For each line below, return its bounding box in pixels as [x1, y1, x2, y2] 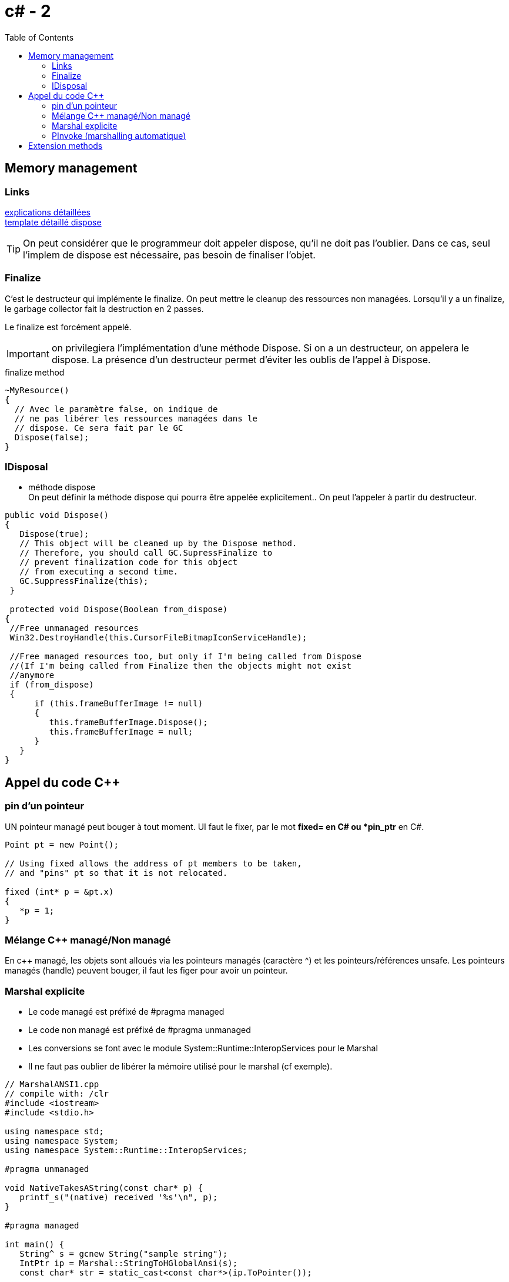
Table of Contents [5, 32, 74, 42]
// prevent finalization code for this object [19, 557, 238, 567]
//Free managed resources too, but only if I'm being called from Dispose [9, 652, 361, 662]
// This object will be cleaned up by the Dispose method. [19, 539, 297, 549]
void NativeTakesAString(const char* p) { [5, 1183, 203, 1193]
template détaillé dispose [5, 217, 102, 227]
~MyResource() [5, 385, 69, 395]
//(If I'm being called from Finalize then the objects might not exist [9, 661, 352, 671]
